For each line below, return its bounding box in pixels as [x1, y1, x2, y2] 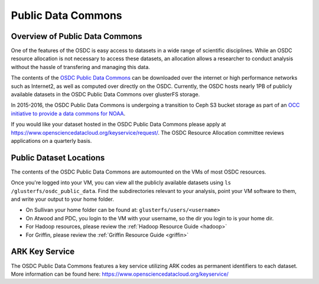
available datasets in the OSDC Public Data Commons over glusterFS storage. [11, 91, 200, 98]
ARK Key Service [11, 247, 75, 257]
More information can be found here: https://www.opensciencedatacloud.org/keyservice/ [11, 270, 229, 278]
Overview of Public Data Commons [11, 31, 142, 41]
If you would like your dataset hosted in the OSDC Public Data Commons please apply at [11, 121, 226, 128]
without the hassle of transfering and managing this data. [11, 63, 150, 70]
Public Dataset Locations [11, 152, 105, 162]
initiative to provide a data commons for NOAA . [11, 110, 126, 117]
